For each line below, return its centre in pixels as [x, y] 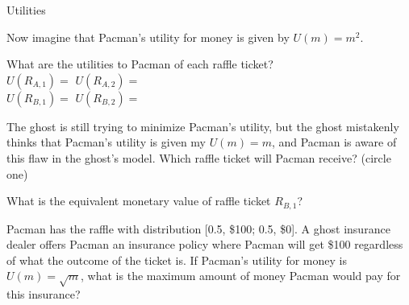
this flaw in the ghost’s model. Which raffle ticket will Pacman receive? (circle [199, 157]
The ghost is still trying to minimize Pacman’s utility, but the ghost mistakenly [203, 126]
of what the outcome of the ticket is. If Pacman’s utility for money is [177, 260]
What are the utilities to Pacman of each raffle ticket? [140, 64]
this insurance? [44, 294]
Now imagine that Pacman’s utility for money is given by [148, 37]
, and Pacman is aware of [334, 142]
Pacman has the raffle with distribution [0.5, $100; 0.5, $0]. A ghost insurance [198, 228]
